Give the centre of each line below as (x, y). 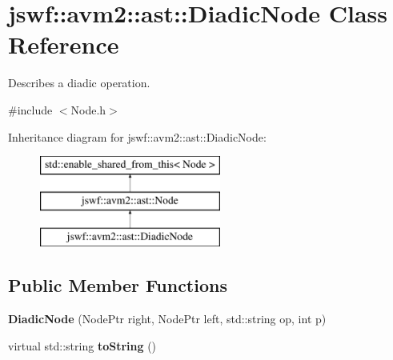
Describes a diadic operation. (79, 83)
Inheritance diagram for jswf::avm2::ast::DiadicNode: (137, 136)
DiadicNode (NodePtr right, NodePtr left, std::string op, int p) (167, 319)
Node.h (88, 109)
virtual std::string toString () (82, 345)
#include (30, 109)
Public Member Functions (118, 285)
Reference (64, 44)
